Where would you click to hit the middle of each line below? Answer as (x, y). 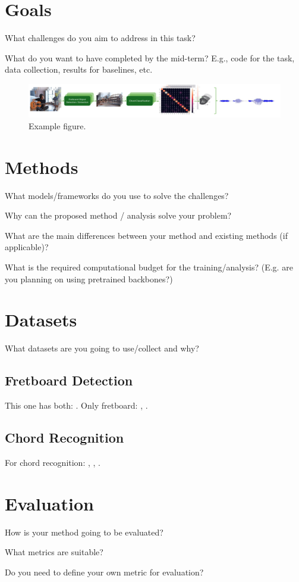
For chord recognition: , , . (53, 462)
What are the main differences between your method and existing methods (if (146, 235)
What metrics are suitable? (54, 552)
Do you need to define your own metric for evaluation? (104, 572)
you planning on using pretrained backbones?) (89, 278)
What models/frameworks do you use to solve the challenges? (117, 195)
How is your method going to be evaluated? (84, 532)
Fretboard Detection (69, 380)
